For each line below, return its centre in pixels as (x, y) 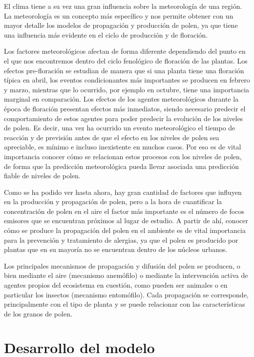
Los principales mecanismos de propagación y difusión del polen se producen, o (122, 265)
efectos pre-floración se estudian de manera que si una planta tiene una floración (124, 70)
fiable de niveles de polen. (42, 176)
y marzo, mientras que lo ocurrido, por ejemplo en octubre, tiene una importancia (127, 89)
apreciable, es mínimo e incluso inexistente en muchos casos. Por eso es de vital (123, 147)
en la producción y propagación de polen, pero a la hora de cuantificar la (113, 201)
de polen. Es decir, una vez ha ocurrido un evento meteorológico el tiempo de (120, 128)
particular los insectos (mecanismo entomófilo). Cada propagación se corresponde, (126, 294)
